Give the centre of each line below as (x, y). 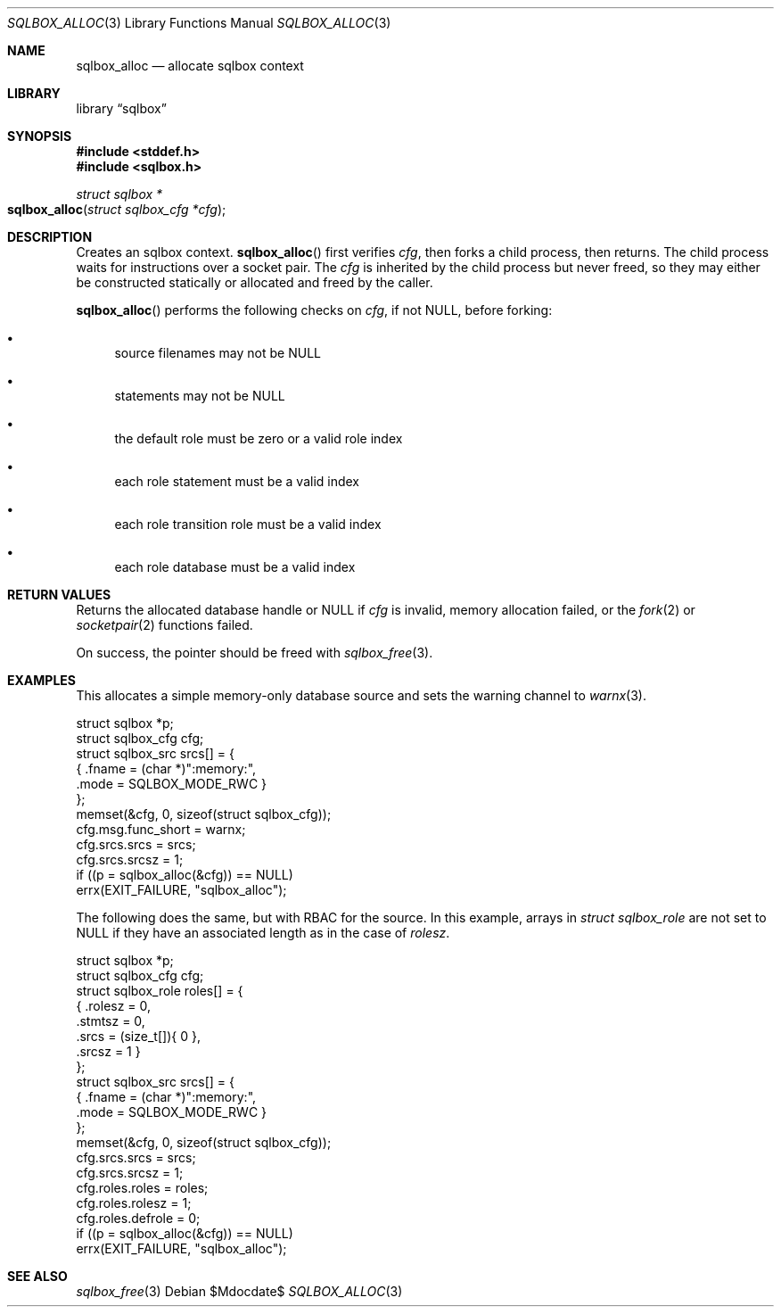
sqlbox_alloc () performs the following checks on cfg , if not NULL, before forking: (314, 310)
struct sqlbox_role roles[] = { (160, 991)
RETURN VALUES (59, 595)
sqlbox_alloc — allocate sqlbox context (190, 66)
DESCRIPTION (50, 237)
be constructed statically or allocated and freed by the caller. (255, 282)
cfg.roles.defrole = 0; (138, 1218)
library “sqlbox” (121, 108)
